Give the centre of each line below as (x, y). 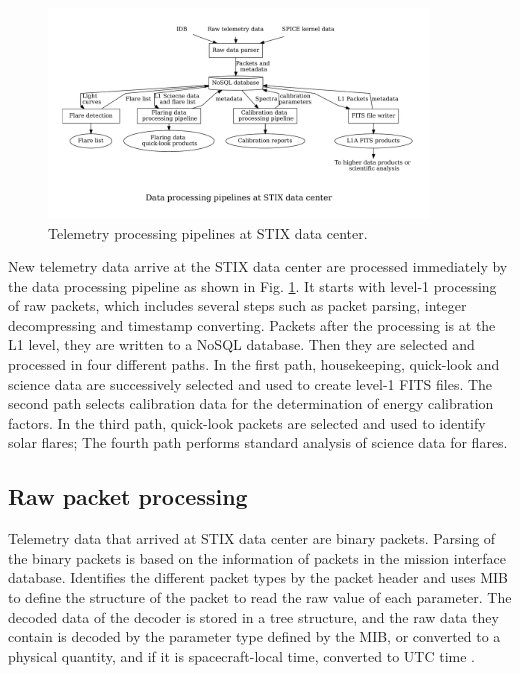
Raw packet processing (128, 496)
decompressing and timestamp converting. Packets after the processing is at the (252, 324)
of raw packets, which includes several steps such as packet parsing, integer (237, 305)
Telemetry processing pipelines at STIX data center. (208, 232)
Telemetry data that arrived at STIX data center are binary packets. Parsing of (252, 538)
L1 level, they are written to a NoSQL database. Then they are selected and (241, 344)
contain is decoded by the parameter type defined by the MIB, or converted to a (254, 636)
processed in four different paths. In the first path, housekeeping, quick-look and (254, 364)
